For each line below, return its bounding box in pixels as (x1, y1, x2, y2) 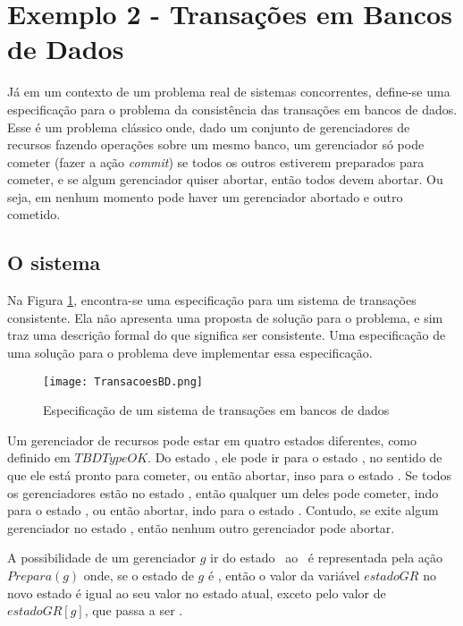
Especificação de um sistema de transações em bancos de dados (43, 401, 390, 419)
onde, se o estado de (83, 566, 194, 585)
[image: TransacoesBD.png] (43, 375, 203, 388)
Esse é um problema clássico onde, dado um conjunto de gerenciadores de (7, 117, 410, 136)
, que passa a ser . (84, 601, 183, 620)
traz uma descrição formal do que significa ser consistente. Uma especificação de (7, 326, 446, 344)
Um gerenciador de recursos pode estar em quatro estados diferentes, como (7, 430, 417, 449)
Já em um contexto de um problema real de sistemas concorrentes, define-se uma (7, 82, 450, 101)
